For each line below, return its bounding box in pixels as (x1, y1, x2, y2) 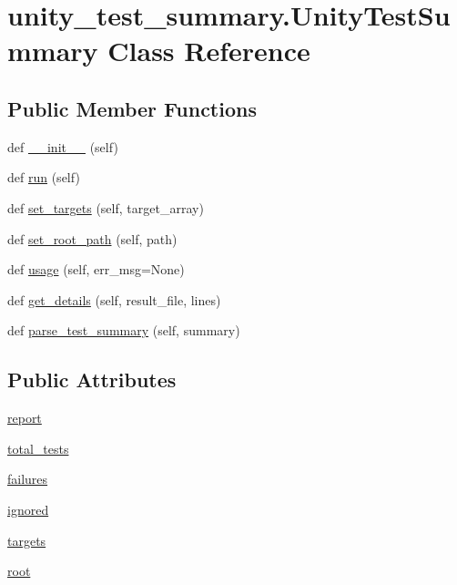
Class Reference (107, 32, 310, 69)
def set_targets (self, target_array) (7, 198, 204, 217)
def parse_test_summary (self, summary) (7, 321, 240, 340)
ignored (7, 499, 49, 518)
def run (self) (7, 168, 80, 187)
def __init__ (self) (7, 137, 118, 156)
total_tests (7, 438, 69, 457)
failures (7, 469, 48, 488)
